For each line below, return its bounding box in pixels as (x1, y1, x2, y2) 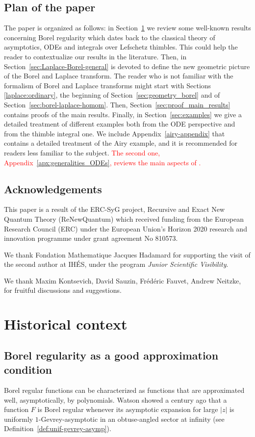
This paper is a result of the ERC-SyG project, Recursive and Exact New (4, 204, 225, 214)
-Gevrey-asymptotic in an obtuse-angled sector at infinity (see (38, 413, 225, 424)
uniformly (4, 413, 33, 424)
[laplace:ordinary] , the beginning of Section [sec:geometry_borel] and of (4, 90, 220, 100)
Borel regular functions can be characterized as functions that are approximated (4, 385, 245, 395)
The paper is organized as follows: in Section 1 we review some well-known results (4, 23, 251, 33)
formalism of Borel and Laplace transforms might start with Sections (4, 80, 211, 90)
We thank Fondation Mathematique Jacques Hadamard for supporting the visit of (4, 249, 251, 259)
